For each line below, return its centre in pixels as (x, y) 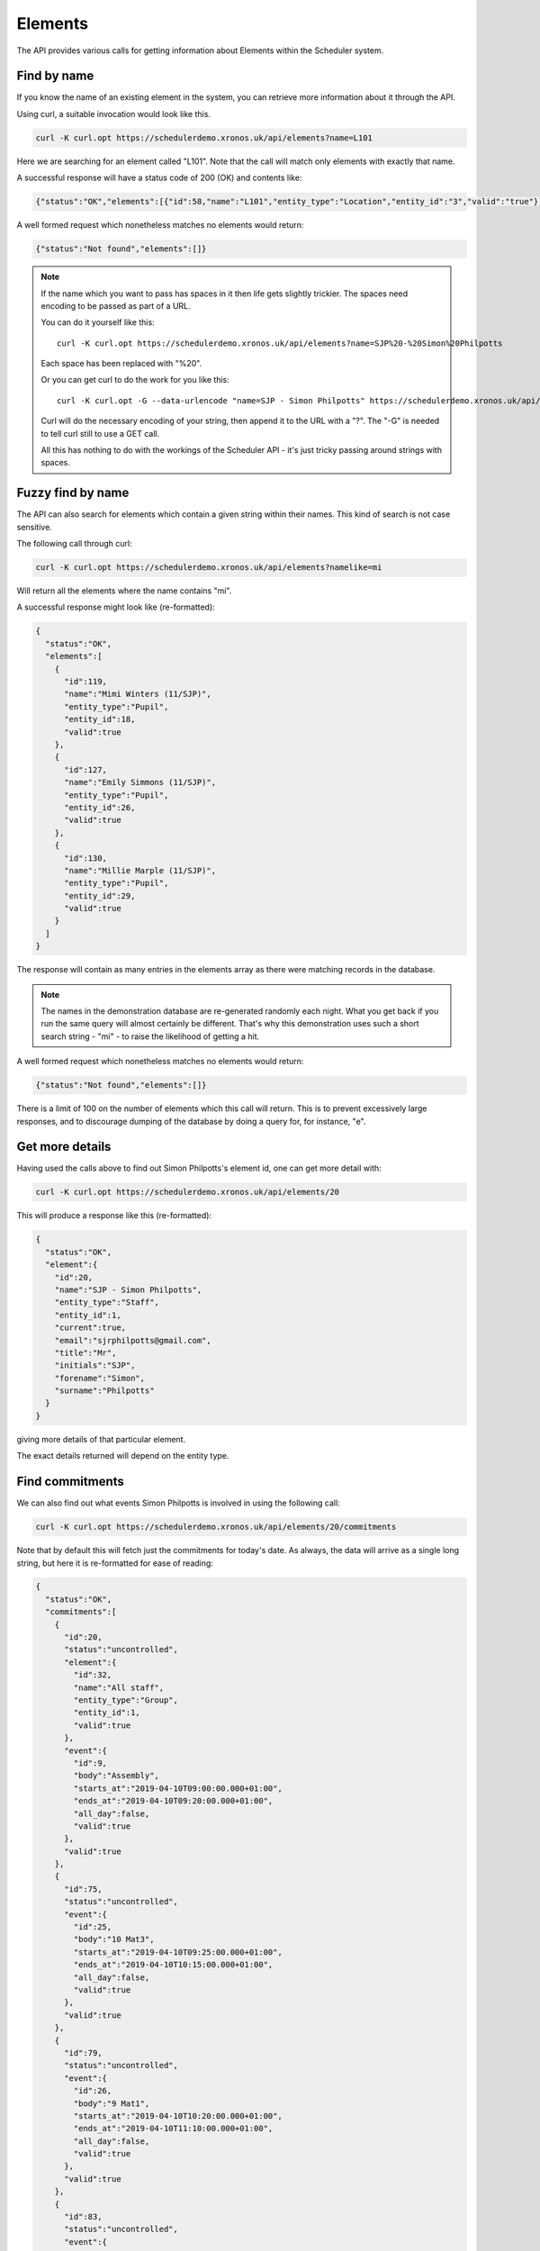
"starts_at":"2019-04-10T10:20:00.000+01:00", (178, 2115)
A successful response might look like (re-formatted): (116, 607)
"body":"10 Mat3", (114, 1939)
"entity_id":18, (100, 719)
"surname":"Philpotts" (104, 1391)
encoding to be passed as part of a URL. (116, 305)
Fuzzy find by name (73, 493)
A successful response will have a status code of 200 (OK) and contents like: (159, 178)
